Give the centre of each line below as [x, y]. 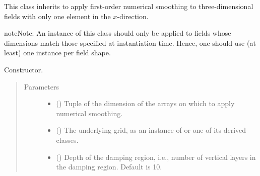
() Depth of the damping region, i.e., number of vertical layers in [156, 157]
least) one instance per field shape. [57, 53]
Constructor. [24, 69]
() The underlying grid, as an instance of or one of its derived [151, 130]
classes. [67, 140]
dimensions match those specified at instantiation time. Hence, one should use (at [130, 42]
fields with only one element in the [57, 16]
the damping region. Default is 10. [109, 167]
